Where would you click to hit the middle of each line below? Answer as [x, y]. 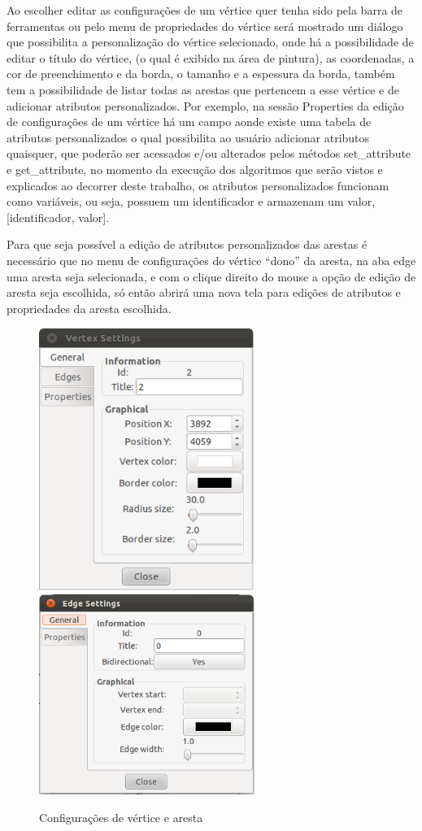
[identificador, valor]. [58, 217]
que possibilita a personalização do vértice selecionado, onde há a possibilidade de [210, 42]
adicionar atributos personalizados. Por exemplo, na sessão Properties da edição [205, 105]
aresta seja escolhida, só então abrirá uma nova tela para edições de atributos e [204, 292]
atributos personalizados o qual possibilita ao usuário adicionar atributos [188, 137]
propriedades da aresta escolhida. [89, 308]
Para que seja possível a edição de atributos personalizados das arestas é [187, 244]
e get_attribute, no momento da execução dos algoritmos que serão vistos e [195, 169]
